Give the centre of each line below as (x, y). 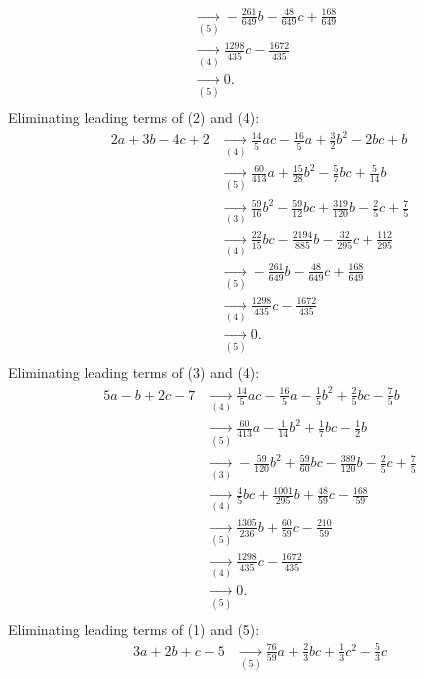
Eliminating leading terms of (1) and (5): (134, 628)
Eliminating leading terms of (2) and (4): (134, 117)
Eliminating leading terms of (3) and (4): (134, 372)
